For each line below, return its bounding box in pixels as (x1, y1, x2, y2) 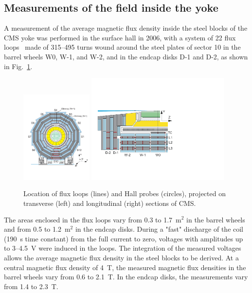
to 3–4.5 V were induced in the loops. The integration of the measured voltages (4, 243, 241, 253)
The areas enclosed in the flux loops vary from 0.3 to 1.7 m (4, 214, 181, 224)
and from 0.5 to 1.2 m (4, 224, 71, 234)
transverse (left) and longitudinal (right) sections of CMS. (23, 198, 196, 208)
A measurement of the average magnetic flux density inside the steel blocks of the (4, 23, 248, 33)
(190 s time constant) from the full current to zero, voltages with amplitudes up (4, 233, 243, 243)
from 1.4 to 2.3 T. (4, 281, 58, 291)
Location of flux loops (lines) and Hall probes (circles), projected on (23, 188, 226, 199)
